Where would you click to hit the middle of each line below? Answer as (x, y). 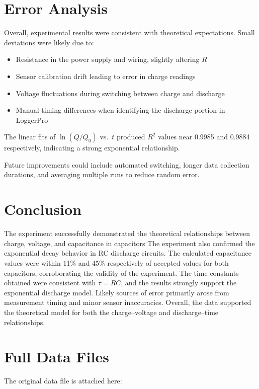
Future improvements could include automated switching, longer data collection (127, 164)
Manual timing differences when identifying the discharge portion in (120, 110)
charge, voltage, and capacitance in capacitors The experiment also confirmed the (129, 243)
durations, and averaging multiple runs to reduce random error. (102, 174)
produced (131, 137)
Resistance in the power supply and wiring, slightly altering (108, 59)
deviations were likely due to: (49, 42)
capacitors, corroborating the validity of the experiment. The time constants (121, 273)
